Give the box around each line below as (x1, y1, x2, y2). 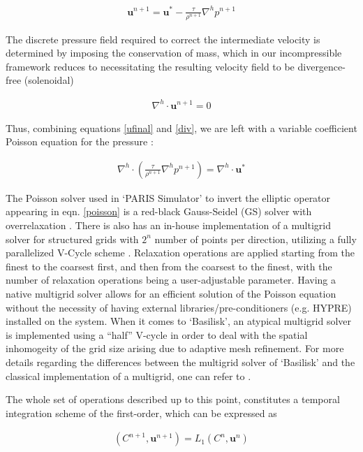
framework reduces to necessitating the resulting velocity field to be (6, 59, 295, 73)
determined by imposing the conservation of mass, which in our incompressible (6, 45, 342, 60)
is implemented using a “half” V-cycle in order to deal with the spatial (6, 327, 308, 342)
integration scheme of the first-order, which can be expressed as (6, 405, 277, 420)
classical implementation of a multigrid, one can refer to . (6, 368, 251, 383)
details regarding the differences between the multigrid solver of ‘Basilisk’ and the (6, 354, 355, 369)
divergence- (297, 59, 346, 73)
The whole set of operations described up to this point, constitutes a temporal (6, 392, 340, 407)
